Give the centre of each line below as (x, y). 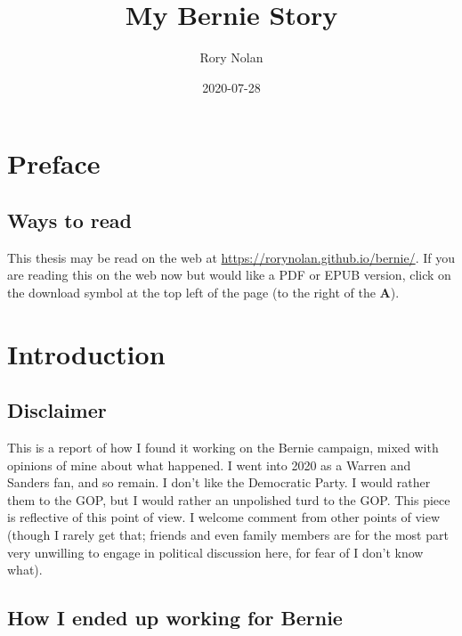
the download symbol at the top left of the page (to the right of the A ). (203, 292)
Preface (54, 163)
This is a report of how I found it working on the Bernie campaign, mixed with (223, 448)
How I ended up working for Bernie (175, 618)
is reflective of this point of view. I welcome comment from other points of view (224, 517)
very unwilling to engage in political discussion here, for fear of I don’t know (215, 552)
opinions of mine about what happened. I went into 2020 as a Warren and (209, 465)
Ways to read (70, 220)
